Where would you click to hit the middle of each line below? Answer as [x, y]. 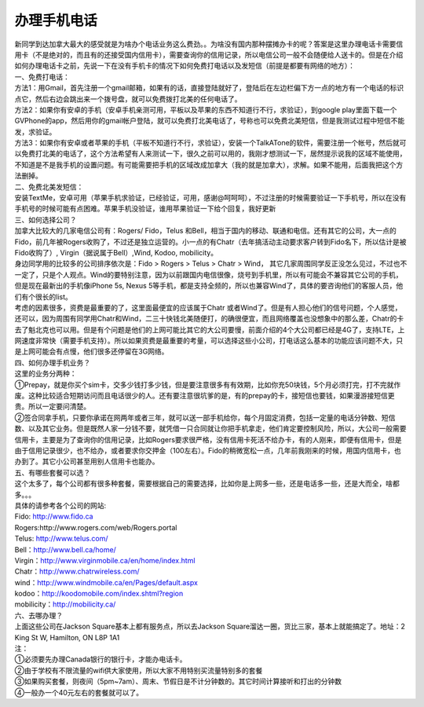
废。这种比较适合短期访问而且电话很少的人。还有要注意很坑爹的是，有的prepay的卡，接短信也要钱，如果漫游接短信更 [205, 396]
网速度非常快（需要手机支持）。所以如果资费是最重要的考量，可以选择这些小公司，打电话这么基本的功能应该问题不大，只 [209, 341]
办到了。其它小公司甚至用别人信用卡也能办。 [87, 462]
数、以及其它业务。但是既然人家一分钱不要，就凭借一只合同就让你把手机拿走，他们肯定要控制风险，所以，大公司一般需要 [210, 429]
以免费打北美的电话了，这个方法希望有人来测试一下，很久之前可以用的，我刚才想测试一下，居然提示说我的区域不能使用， [210, 154]
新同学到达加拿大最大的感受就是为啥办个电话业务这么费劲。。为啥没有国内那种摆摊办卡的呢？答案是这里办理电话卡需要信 [209, 44]
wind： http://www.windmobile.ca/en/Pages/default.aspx [106, 582]
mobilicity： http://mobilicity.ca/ [65, 604]
